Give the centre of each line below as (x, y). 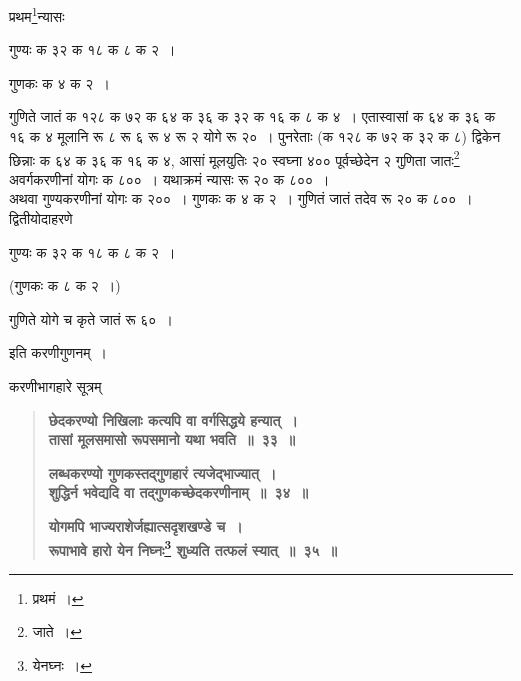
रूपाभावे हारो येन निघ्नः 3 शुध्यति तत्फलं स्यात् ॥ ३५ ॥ (192, 548)
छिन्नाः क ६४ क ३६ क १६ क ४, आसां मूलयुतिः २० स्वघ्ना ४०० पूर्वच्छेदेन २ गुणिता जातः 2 (234, 158)
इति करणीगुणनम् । (58, 352)
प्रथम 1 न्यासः (37, 14)
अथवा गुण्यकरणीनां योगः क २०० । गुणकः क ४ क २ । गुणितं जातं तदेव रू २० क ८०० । (241, 198)
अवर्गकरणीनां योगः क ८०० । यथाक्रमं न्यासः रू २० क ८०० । (169, 178)
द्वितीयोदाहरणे (41, 218)
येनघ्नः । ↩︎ (62, 665)
